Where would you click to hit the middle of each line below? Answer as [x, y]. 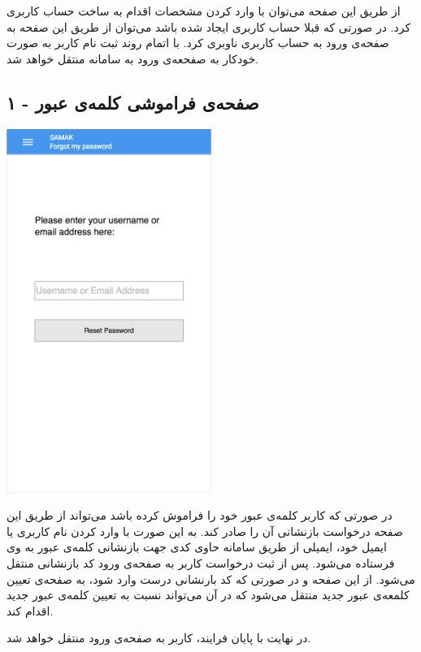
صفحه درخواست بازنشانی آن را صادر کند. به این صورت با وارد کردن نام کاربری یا [205, 531]
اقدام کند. [30, 610]
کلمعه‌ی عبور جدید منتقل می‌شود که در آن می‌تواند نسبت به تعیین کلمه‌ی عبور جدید [208, 595]
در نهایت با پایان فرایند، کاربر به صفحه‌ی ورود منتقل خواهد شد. [159, 638]
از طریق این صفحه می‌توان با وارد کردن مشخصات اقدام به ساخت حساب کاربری [204, 11]
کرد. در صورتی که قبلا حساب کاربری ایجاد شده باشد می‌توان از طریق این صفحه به [209, 26]
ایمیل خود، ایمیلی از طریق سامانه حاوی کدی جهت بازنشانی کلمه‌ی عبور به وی [197, 547]
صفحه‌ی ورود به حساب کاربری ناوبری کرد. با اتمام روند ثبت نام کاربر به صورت [198, 43]
